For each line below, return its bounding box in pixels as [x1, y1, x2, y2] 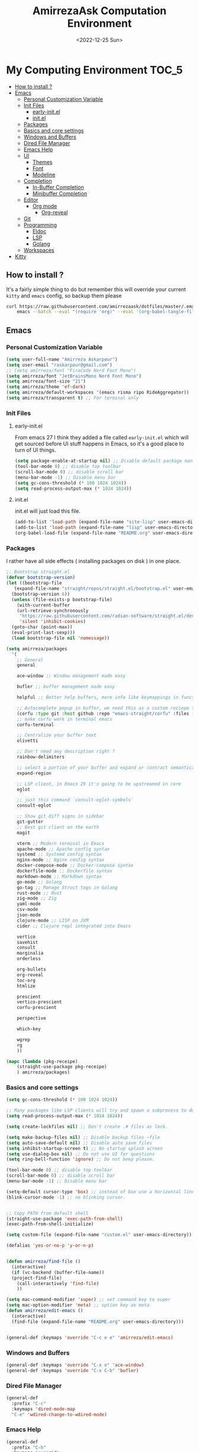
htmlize [17, 983, 36, 989]
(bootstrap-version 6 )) [11, 591, 70, 597]
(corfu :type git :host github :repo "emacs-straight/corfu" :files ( [17, 711, 195, 717]
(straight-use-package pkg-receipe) [17, 1064, 108, 1070]
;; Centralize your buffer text [17, 733, 97, 738]
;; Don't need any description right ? [17, 749, 115, 754]
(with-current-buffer [17, 602, 70, 608]
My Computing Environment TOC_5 [6, 63, 183, 76]
